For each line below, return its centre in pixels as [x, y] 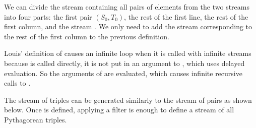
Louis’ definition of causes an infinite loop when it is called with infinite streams [128, 53]
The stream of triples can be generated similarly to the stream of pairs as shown [128, 100]
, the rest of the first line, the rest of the [186, 16]
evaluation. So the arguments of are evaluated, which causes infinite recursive [123, 73]
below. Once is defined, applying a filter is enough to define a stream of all [119, 110]
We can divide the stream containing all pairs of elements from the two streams [127, 7]
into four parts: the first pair [48, 16]
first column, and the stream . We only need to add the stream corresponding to [128, 26]
